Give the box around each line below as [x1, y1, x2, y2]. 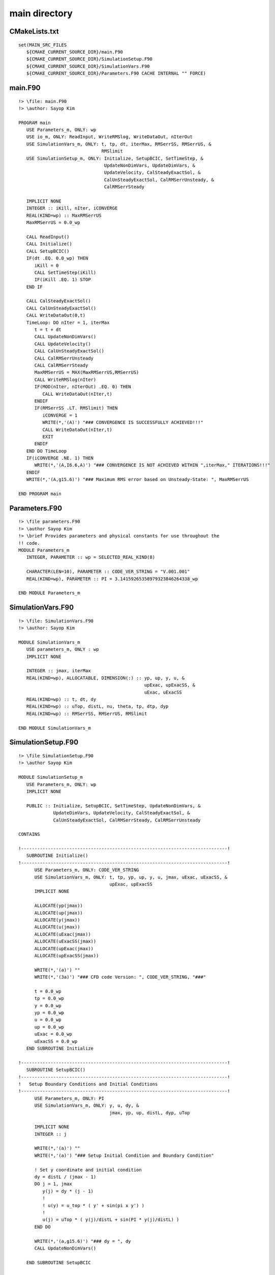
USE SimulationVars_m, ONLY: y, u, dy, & [34, 1103, 139, 1109]
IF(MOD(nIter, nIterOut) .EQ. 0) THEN [34, 384, 132, 390]
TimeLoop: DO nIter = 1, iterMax [26, 319, 110, 325]
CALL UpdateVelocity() [34, 341, 91, 347]
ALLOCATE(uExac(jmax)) [34, 931, 91, 937]
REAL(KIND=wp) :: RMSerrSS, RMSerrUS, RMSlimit [26, 710, 147, 717]
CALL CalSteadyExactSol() [26, 298, 91, 304]
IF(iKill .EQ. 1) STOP [34, 277, 91, 283]
